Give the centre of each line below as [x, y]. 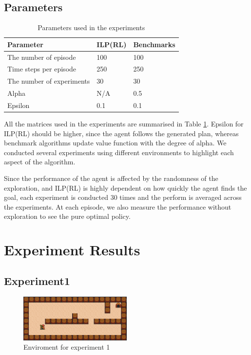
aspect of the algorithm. [40, 162]
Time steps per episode [42, 69]
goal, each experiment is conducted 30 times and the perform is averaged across [123, 197]
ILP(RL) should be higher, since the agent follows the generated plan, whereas [121, 133]
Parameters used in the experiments [91, 27]
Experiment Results [72, 250]
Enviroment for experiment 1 [67, 347]
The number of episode [42, 57]
